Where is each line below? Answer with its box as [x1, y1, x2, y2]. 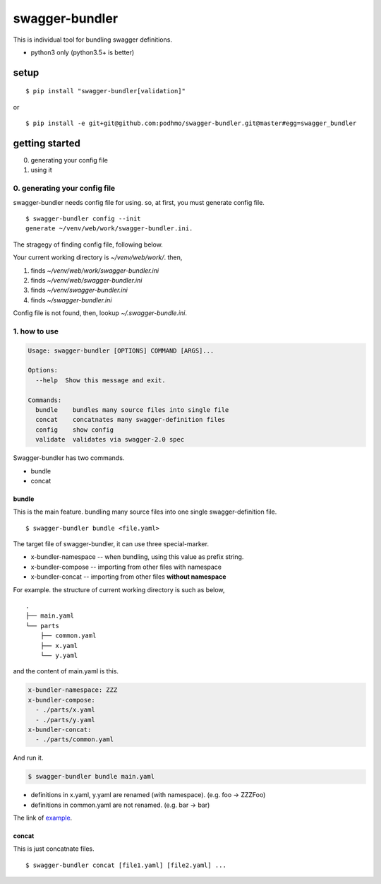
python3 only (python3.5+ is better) [30, 48, 135, 57]
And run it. [13, 753, 44, 762]
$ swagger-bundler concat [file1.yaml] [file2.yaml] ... [25, 861, 227, 869]
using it [30, 166, 52, 175]
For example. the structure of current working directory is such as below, [13, 585, 225, 594]
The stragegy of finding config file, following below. [13, 240, 164, 249]
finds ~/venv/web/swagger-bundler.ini [30, 276, 143, 284]
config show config [35, 425, 114, 434]
